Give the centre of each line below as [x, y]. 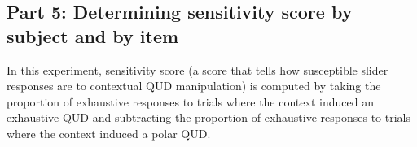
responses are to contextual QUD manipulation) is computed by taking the [194, 86]
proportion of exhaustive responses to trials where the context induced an [190, 101]
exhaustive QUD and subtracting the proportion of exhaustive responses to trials [209, 117]
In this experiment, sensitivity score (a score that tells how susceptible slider [198, 69]
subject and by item [93, 35]
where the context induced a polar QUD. [109, 133]
